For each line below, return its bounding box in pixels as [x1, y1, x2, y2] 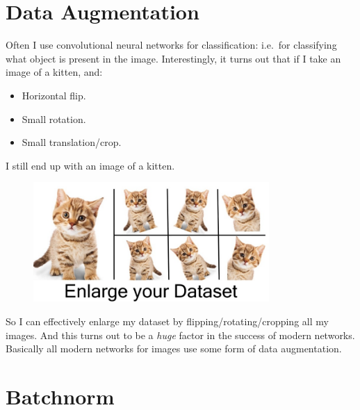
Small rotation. [22, 111, 86, 126]
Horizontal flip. [22, 88, 86, 102]
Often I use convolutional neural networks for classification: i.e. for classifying [6, 38, 337, 52]
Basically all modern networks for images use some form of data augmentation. [6, 341, 342, 356]
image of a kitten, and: [6, 65, 103, 79]
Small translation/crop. [22, 135, 122, 149]
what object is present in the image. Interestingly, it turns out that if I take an [6, 51, 341, 65]
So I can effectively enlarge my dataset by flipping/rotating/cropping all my [6, 314, 329, 328]
